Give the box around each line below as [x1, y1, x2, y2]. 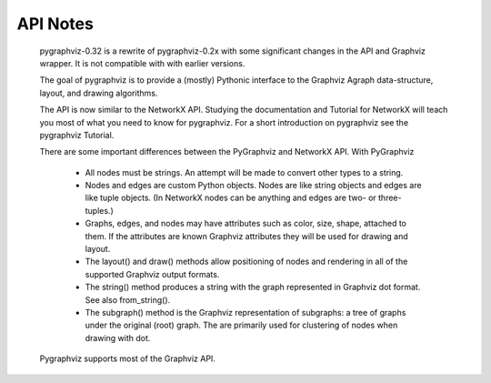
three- [377, 192, 402, 204]
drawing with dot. [85, 332, 151, 343]
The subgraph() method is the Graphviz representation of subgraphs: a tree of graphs [85, 307, 406, 317]
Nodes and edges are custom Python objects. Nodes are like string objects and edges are [85, 180, 422, 191]
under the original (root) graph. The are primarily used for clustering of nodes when [85, 319, 398, 331]
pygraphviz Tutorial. [39, 129, 115, 140]
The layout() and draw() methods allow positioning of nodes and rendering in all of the [85, 256, 408, 267]
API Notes [16, 14, 95, 34]
